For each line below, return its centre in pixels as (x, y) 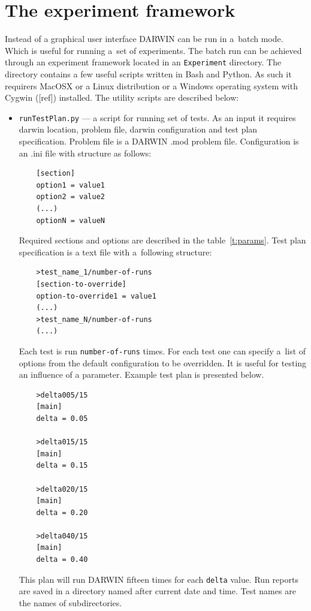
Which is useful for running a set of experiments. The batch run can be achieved (153, 50)
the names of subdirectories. (70, 602)
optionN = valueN (70, 220)
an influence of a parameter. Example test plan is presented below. (141, 374)
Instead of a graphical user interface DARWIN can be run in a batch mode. (144, 39)
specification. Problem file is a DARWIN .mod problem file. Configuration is (159, 141)
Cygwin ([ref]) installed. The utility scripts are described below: (122, 97)
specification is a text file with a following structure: (115, 252)
